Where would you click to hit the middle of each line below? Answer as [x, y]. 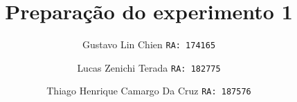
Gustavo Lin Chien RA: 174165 [149, 44]
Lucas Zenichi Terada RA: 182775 [149, 67]
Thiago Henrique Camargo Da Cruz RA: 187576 [149, 91]
